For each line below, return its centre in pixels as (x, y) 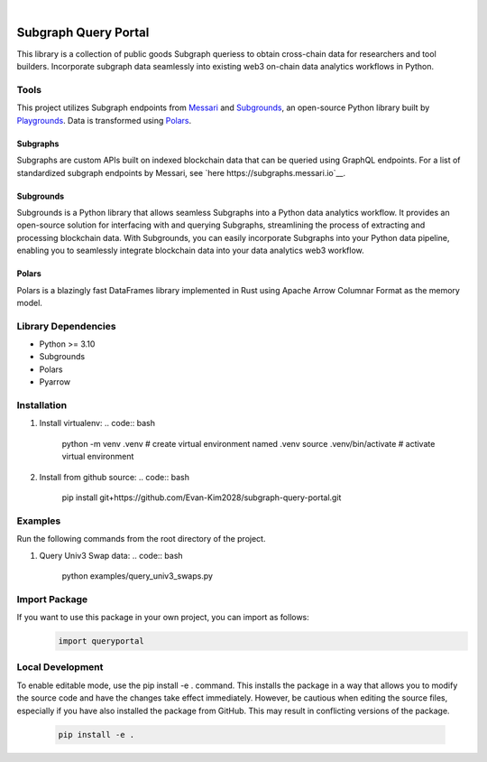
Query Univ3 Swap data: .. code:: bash (111, 555)
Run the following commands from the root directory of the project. (141, 539)
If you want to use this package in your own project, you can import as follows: (163, 618)
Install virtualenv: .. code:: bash (97, 423)
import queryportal (101, 641)
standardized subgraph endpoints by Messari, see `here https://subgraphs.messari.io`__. (181, 172)
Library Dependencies (66, 326)
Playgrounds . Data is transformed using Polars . (104, 120)
